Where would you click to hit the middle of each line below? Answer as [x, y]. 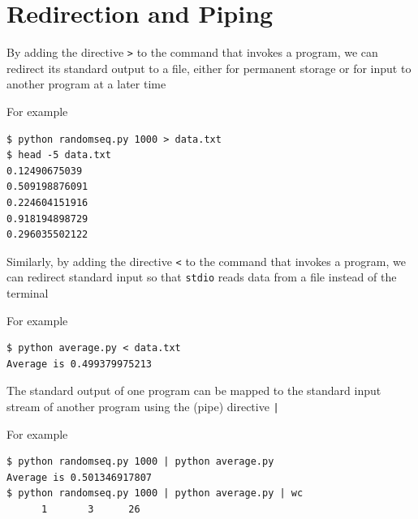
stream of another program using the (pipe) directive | [143, 406]
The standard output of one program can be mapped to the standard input [194, 390]
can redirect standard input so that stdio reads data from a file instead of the [202, 277]
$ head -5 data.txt [59, 155]
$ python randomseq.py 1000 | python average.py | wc [155, 493]
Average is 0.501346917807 [79, 477]
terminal [28, 293]
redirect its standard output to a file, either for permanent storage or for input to [209, 68]
